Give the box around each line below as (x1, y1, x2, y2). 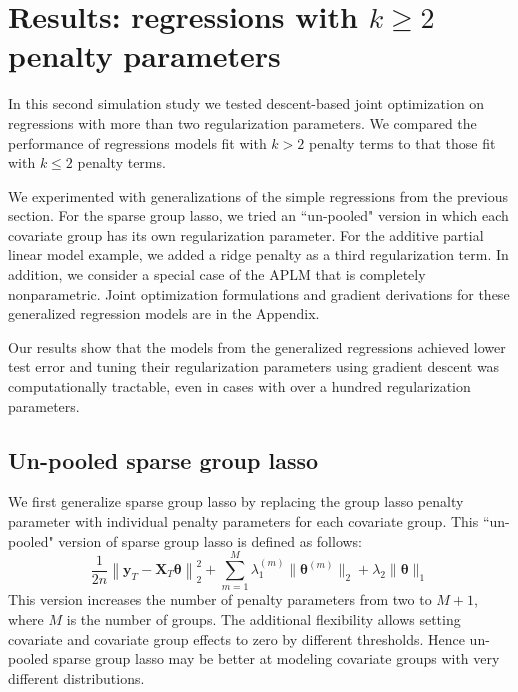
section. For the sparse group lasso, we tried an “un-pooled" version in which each (8, 205, 509, 226)
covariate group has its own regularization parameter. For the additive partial (8, 224, 484, 245)
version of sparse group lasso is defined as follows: (58, 530, 363, 551)
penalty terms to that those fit (308, 132, 496, 153)
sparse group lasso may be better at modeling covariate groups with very (53, 648, 500, 669)
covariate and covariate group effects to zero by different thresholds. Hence (8, 628, 465, 649)
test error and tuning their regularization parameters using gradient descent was (8, 356, 500, 377)
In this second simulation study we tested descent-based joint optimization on (8, 93, 485, 114)
